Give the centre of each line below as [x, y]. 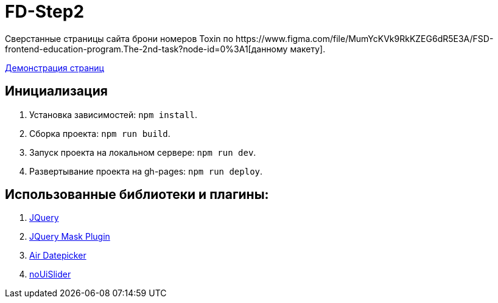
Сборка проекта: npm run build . [100, 133]
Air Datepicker [58, 256]
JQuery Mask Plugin [70, 237]
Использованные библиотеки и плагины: [137, 195]
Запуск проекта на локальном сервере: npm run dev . [143, 152]
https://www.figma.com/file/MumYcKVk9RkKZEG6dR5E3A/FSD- [365, 38]
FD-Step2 [45, 12]
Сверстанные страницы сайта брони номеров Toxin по [119, 38]
